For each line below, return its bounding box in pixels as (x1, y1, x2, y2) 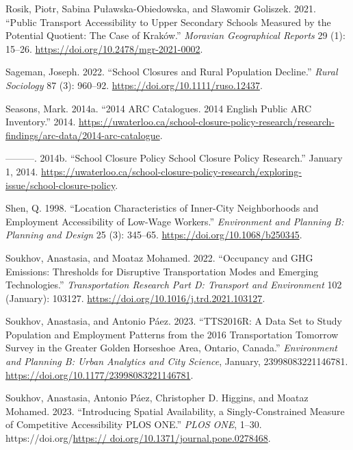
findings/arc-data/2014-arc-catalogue (5, 127, 160, 142)
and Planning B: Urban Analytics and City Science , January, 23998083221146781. (5, 354, 348, 368)
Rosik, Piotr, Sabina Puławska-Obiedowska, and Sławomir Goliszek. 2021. (5, 1, 316, 15)
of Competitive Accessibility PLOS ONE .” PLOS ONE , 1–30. (5, 417, 262, 432)
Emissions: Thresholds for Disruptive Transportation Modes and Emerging (5, 264, 319, 278)
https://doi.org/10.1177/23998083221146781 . (5, 367, 194, 382)
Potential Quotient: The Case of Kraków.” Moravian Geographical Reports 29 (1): (5, 28, 345, 42)
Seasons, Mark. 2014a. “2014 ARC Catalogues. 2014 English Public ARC (5, 101, 312, 115)
